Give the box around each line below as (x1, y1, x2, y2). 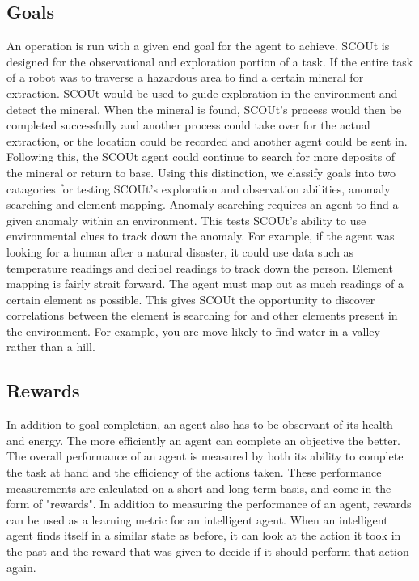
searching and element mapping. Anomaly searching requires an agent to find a (6, 196, 399, 213)
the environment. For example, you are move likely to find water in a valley (6, 322, 380, 339)
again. (6, 558, 36, 575)
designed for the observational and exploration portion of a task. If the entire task (6, 53, 413, 70)
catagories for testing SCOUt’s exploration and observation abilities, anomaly (6, 180, 391, 197)
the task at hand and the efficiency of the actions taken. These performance (6, 464, 382, 481)
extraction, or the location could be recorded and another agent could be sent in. (6, 132, 408, 149)
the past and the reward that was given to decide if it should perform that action (6, 543, 409, 560)
